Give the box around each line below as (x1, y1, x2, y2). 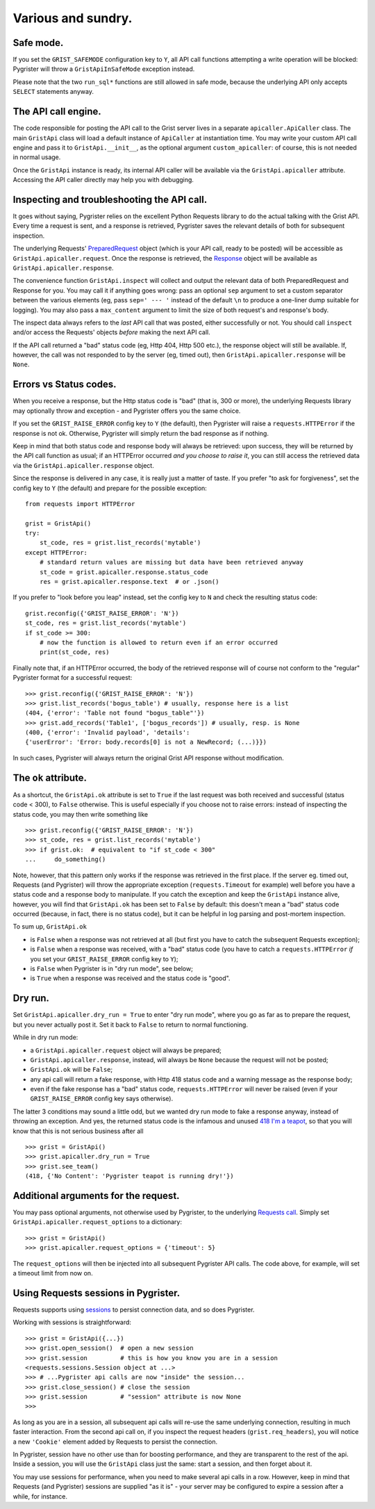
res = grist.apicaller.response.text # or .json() (39, 578, 219, 586)
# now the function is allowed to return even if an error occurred (39, 638, 278, 646)
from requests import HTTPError (25, 500, 135, 507)
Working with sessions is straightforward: (12, 1318, 132, 1327)
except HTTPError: (25, 548, 88, 556)
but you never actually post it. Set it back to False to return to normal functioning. (12, 1020, 248, 1029)
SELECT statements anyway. (12, 88, 94, 96)
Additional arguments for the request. (12, 1190, 180, 1202)
